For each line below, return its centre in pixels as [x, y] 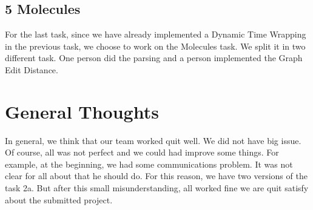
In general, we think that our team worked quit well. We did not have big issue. [153, 140]
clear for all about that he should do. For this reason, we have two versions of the [156, 176]
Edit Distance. [32, 69]
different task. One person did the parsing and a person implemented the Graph [154, 58]
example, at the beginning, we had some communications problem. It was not [149, 164]
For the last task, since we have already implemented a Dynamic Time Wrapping [156, 34]
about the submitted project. [59, 199]
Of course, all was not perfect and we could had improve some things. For [142, 152]
